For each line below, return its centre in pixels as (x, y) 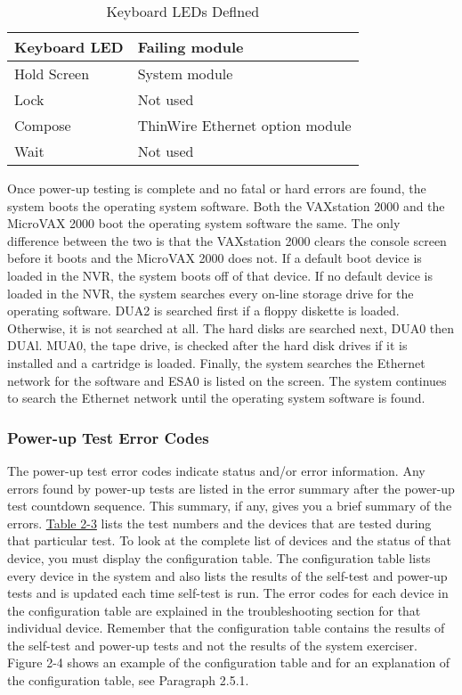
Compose (43, 125)
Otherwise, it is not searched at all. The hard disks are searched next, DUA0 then (231, 327)
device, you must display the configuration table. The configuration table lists (219, 557)
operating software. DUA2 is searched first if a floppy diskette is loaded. (203, 311)
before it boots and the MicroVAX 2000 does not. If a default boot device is (215, 258)
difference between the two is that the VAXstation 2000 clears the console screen (227, 240)
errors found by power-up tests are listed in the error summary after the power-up (231, 488)
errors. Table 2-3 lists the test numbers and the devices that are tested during (219, 523)
